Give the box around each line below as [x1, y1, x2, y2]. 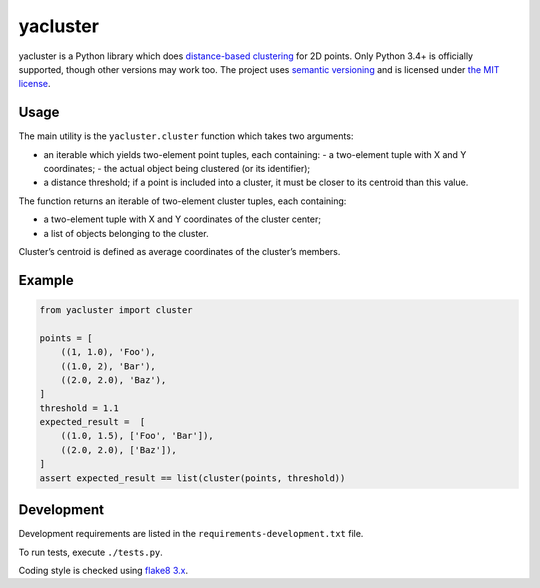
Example [18, 271, 74, 289]
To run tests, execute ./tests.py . [18, 546, 164, 558]
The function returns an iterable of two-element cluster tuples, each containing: [18, 195, 347, 207]
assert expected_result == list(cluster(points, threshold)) [39, 472, 346, 484]
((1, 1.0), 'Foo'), [60, 346, 157, 358]
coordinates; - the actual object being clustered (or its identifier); [43, 163, 311, 175]
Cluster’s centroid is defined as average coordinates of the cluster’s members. [18, 245, 341, 257]
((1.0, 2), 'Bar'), [60, 360, 157, 372]
